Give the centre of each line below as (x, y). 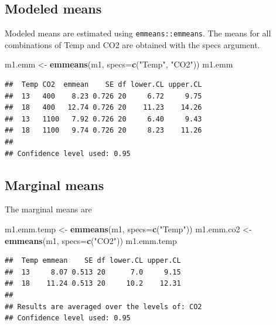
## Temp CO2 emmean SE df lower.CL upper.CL (103, 85)
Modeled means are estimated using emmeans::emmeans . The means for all (138, 33)
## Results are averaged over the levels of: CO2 (103, 307)
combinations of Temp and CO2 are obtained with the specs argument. (132, 44)
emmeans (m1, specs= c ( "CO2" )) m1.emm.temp (91, 240)
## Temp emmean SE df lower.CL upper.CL (93, 261)
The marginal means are (48, 209)
